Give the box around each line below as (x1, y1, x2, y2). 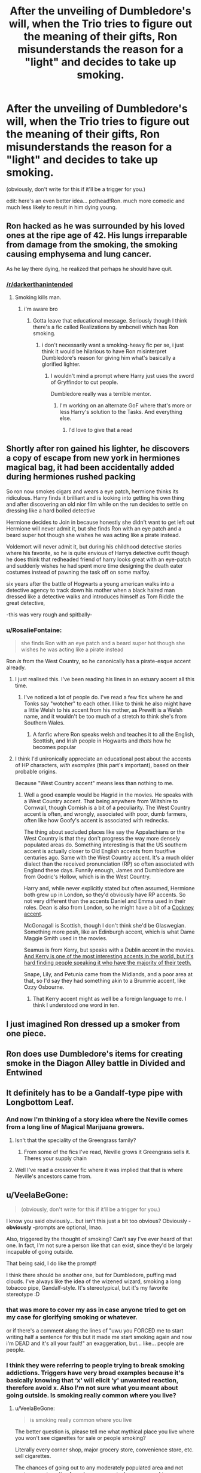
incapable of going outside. (6, 1248, 74, 1256)
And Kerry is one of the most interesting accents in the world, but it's (23, 953, 194, 960)
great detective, (6, 599, 45, 606)
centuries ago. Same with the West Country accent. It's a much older (23, 854, 194, 861)
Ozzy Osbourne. (23, 983, 65, 991)
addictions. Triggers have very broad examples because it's (6, 1368, 184, 1377)
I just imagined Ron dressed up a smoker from (6, 1019, 181, 1029)
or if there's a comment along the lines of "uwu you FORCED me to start (6, 1326, 184, 1334)
